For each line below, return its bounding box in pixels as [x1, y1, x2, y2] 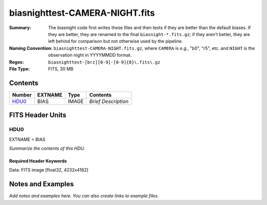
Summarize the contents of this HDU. [9, 145, 85, 151]
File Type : [9, 66, 30, 71]
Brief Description [89, 98, 129, 104]
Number [12, 91, 32, 98]
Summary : [9, 25, 32, 31]
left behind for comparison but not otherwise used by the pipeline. [48, 38, 183, 44]
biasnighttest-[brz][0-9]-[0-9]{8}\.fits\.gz [48, 59, 161, 65]
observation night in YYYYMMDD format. [48, 52, 132, 58]
